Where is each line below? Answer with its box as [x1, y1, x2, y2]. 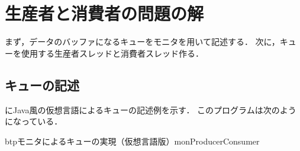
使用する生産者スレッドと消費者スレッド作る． [21, 47, 204, 59]
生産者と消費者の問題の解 [5, 1, 204, 25]
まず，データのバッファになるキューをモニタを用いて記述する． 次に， [5, 35, 280, 48]
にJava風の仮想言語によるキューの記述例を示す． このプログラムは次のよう [5, 103, 296, 116]
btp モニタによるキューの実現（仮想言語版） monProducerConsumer [5, 134, 260, 147]
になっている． [5, 115, 63, 127]
